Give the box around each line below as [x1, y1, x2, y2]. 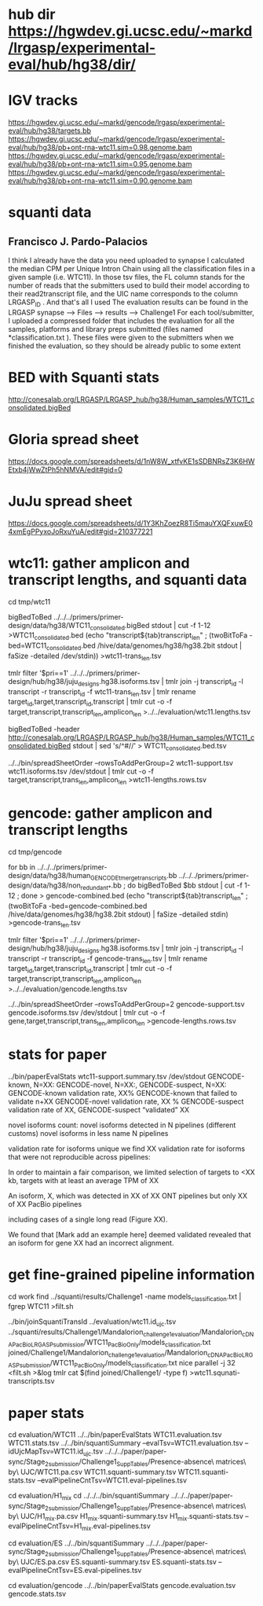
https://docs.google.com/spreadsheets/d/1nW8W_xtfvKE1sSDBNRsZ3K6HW [8, 456, 255, 465]
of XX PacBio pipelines [8, 1199, 82, 1208]
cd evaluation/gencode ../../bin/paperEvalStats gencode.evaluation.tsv [8, 1580, 236, 1589]
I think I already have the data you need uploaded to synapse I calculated [8, 255, 245, 265]
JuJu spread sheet [8, 492, 133, 510]
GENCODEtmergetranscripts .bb [89, 870, 177, 882]
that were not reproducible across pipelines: [8, 1152, 151, 1161]
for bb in [8, 862, 36, 872]
